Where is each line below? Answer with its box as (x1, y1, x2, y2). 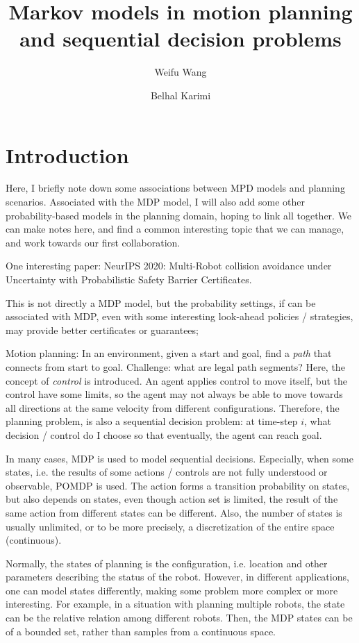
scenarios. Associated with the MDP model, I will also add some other (6, 194, 306, 209)
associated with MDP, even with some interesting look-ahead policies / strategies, (6, 309, 353, 324)
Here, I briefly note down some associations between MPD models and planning (6, 181, 345, 195)
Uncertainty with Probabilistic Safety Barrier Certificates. (6, 272, 252, 286)
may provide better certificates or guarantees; (6, 322, 199, 337)
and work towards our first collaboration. (6, 235, 181, 249)
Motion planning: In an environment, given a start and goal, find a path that (6, 346, 332, 360)
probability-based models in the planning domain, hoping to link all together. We (6, 208, 352, 222)
